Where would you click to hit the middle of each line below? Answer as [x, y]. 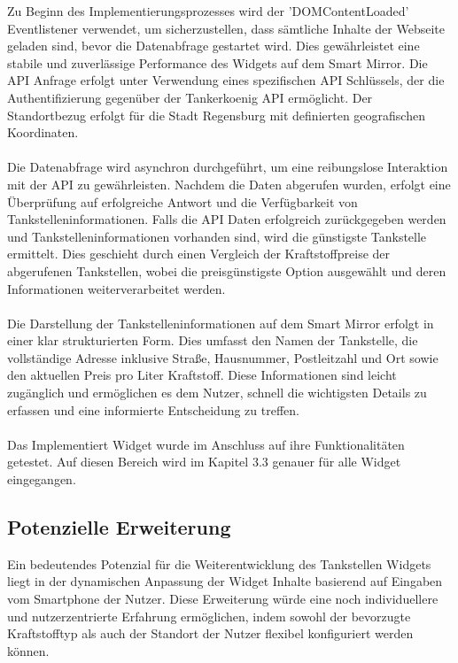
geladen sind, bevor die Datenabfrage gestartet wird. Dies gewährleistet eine [213, 46]
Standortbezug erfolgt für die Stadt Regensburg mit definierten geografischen [216, 115]
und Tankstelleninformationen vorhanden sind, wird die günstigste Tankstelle [217, 236]
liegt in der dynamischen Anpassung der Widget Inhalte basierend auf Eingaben [225, 581]
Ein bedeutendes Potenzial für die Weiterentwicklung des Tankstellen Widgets [219, 563]
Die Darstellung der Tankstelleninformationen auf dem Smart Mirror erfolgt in [221, 323]
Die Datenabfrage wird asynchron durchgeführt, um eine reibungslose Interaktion [228, 167]
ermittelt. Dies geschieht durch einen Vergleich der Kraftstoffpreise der [199, 254]
